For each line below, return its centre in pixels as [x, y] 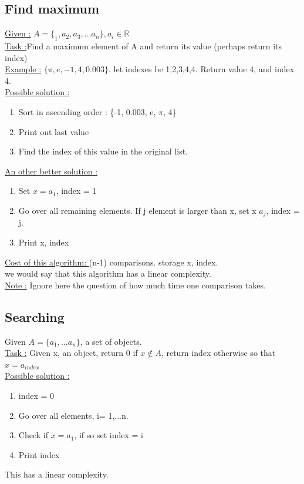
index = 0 [36, 395]
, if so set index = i [109, 435]
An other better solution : [51, 171]
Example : [23, 69]
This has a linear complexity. [57, 474]
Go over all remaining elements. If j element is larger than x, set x [137, 210]
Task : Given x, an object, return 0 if [71, 353]
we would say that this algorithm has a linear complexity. [108, 273]
